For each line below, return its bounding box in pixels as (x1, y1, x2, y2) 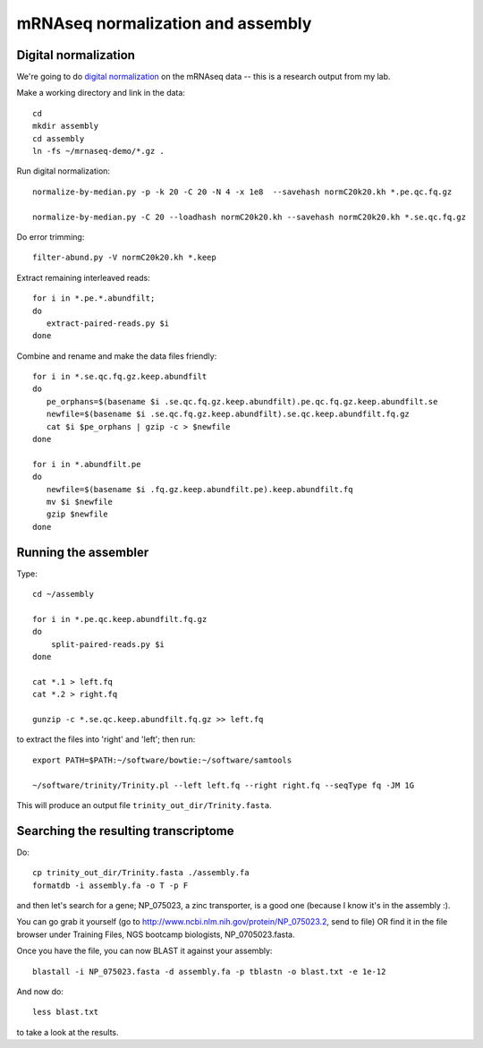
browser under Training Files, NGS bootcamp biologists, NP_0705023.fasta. (16, 929, 295, 940)
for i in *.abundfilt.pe (32, 459, 141, 469)
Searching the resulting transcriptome (16, 823, 234, 839)
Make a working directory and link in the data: (16, 88, 185, 98)
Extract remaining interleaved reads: (16, 272, 151, 283)
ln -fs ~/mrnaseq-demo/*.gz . (32, 146, 165, 157)
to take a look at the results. (16, 1027, 120, 1037)
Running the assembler (16, 544, 149, 559)
